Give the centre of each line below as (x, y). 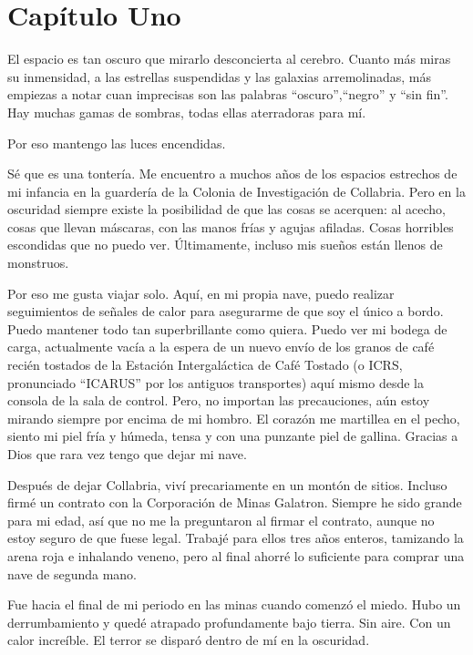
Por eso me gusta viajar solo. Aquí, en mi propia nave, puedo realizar (201, 293)
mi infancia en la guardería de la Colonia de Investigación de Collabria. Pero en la (236, 191)
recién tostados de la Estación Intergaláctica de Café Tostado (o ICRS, (205, 365)
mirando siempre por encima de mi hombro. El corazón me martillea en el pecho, (234, 418)
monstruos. (38, 263)
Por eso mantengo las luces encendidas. (117, 143)
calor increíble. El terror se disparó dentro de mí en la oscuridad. (189, 640)
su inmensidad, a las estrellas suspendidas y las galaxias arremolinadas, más (219, 76)
